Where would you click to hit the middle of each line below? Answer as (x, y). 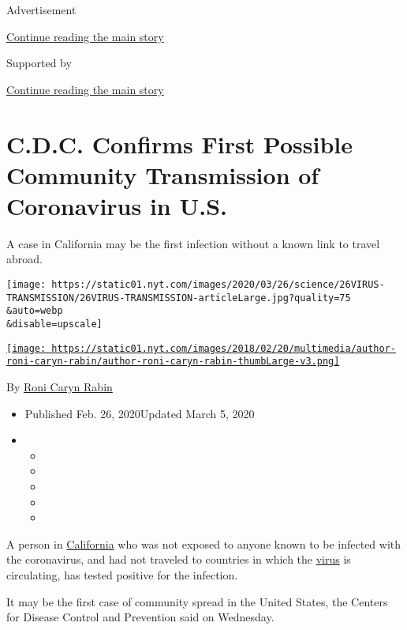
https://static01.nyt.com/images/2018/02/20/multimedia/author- (224, 348)
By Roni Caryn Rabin (60, 387)
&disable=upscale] (54, 324)
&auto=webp (35, 311)
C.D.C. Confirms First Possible (180, 143)
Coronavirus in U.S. (117, 205)
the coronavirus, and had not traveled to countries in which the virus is (179, 559)
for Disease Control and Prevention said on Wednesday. (140, 617)
